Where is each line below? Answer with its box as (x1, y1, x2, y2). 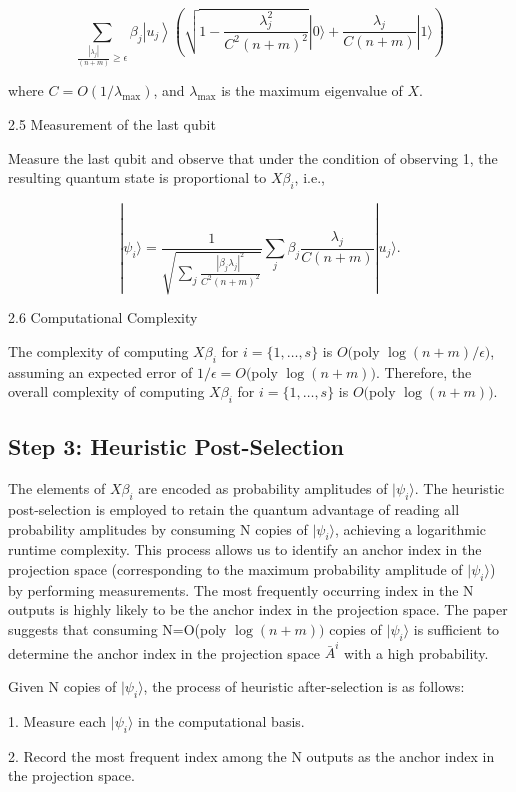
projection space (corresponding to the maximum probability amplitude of (8, 558, 463, 579)
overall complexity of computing (8, 381, 205, 402)
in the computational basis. (138, 710, 305, 731)
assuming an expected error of (8, 361, 193, 382)
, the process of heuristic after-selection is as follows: (143, 675, 465, 696)
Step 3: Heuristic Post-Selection (8, 431, 345, 462)
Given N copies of (8, 675, 117, 696)
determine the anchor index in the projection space (8, 642, 321, 663)
